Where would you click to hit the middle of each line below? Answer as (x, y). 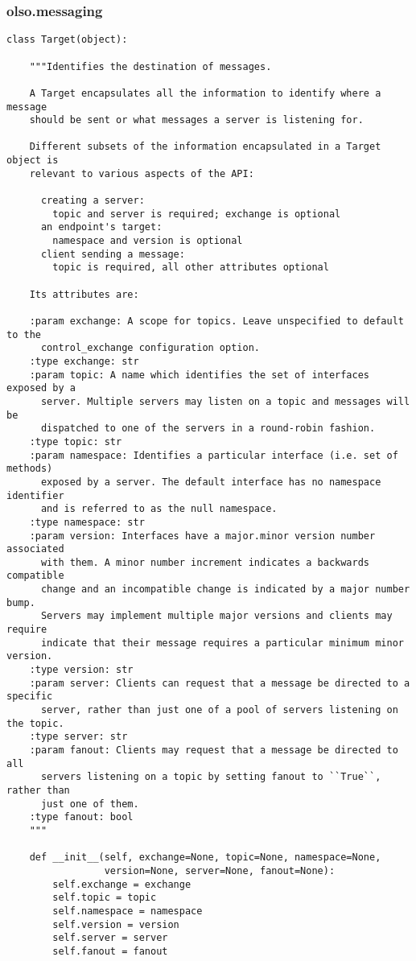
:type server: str (78, 737)
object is (33, 161)
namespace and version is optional (148, 241)
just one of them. (90, 804)
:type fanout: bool (81, 817)
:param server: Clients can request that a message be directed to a (220, 683)
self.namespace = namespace (128, 911)
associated (35, 549)
